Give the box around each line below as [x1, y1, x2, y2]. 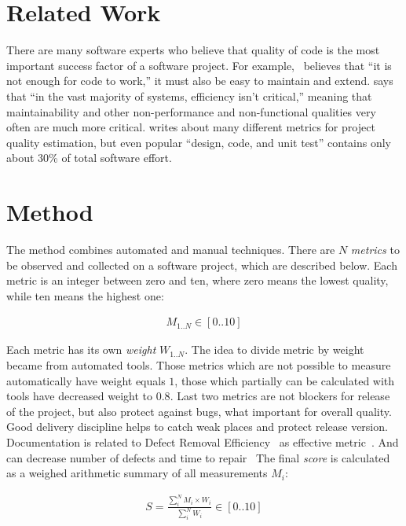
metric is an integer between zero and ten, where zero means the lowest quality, [6, 272, 389, 289]
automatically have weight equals [6, 372, 166, 388]
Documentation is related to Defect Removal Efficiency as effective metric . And [6, 433, 399, 450]
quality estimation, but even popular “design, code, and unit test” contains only [6, 134, 391, 150]
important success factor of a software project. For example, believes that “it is [6, 57, 392, 73]
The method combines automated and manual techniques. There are [6, 241, 335, 257]
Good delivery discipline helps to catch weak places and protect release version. [6, 418, 388, 435]
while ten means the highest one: [6, 287, 164, 303]
